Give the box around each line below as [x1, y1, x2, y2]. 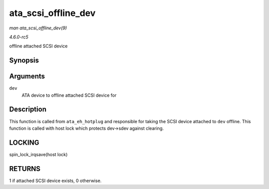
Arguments [9, 72, 45, 81]
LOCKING [9, 138, 39, 147]
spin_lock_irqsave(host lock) [9, 151, 68, 157]
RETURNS [9, 165, 41, 173]
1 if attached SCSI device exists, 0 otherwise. [9, 178, 102, 184]
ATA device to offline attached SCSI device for [21, 92, 117, 98]
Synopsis [9, 56, 39, 65]
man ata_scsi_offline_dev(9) [9, 25, 67, 31]
